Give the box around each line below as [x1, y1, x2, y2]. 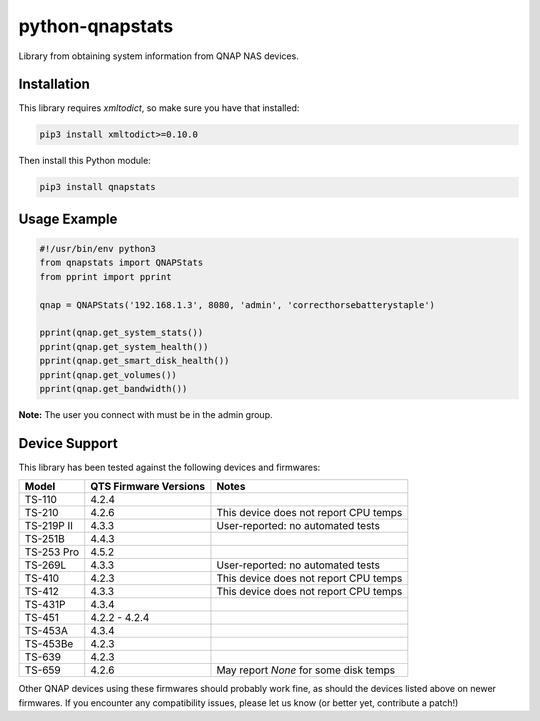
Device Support [18, 435, 119, 452]
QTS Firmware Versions [90, 480, 205, 494]
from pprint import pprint [39, 271, 172, 282]
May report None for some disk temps [216, 663, 395, 677]
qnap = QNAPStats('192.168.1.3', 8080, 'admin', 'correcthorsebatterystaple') [39, 299, 435, 310]
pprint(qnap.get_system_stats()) [39, 327, 204, 339]
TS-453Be [24, 637, 74, 651]
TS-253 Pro [24, 545, 80, 559]
